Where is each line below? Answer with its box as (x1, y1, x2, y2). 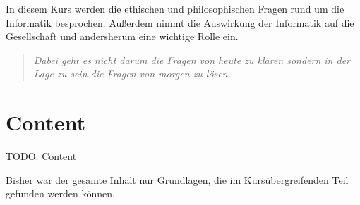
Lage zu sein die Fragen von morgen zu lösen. (33, 66, 231, 81)
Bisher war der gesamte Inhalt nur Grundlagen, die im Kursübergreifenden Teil (6, 172, 349, 187)
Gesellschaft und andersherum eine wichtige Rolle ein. (6, 29, 239, 44)
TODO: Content (6, 149, 77, 163)
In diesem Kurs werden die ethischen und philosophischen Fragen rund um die (6, 1, 344, 15)
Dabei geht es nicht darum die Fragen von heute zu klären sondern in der (33, 52, 351, 67)
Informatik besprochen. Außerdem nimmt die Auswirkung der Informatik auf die (6, 15, 354, 30)
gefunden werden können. (6, 186, 115, 201)
